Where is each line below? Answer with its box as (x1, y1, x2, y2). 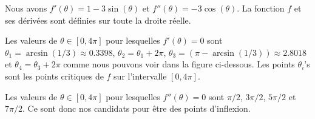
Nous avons (5, 2, 47, 14)
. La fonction (237, 2, 285, 14)
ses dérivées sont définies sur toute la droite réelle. (5, 13, 191, 26)
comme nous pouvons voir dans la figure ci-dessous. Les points (63, 58, 295, 70)
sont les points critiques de (5, 69, 104, 82)
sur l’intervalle (113, 69, 167, 82)
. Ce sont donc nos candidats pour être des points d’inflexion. (22, 102, 251, 115)
